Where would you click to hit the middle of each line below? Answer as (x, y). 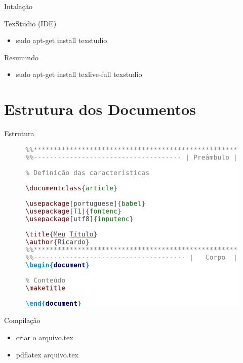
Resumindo (21, 57)
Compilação (22, 320)
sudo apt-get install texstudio (62, 40)
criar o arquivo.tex (45, 337)
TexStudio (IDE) (30, 23)
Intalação (18, 6)
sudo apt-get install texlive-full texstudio (79, 74)
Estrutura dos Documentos (100, 109)
